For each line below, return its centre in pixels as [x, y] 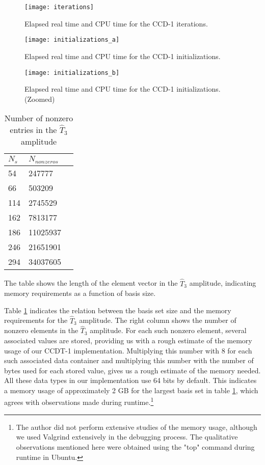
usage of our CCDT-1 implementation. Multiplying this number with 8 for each [128, 350]
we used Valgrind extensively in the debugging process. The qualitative [127, 437]
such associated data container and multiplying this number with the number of [129, 360]
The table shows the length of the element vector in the [91, 283]
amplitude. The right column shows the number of [158, 320]
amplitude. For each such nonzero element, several [168, 330]
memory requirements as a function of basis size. [80, 293]
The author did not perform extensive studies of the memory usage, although [137, 427]
